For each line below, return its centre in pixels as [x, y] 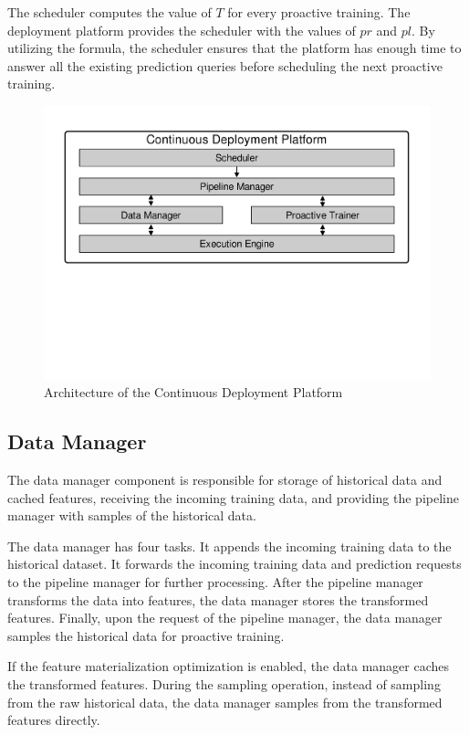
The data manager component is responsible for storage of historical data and [225, 480]
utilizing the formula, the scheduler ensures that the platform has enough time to [234, 48]
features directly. [54, 720]
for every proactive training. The [319, 12]
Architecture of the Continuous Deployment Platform [193, 392]
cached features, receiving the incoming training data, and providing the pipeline [233, 497]
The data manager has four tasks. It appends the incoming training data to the [229, 546]
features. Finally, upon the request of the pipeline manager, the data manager [225, 618]
